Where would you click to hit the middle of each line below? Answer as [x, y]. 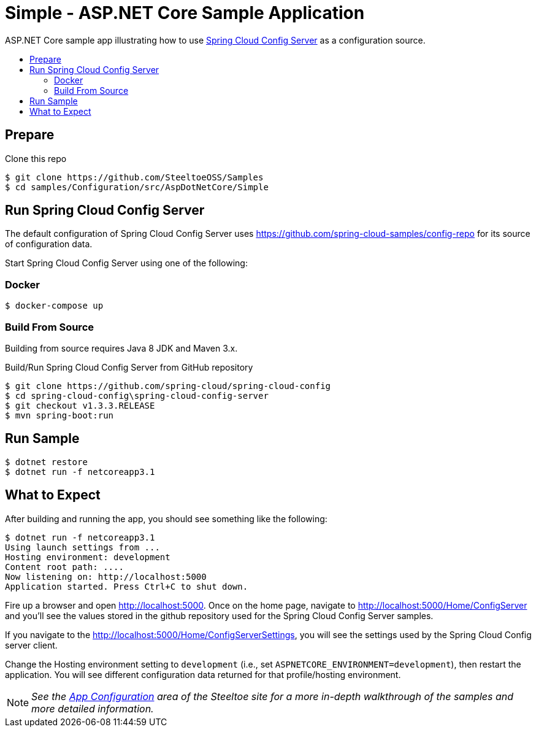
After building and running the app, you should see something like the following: [166, 518]
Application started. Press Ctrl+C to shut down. [127, 586]
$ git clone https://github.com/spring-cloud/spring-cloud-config [168, 386]
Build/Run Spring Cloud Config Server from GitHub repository [129, 367]
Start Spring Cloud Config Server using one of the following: [126, 263]
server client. [31, 645]
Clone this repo [36, 158]
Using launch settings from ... [82, 547]
